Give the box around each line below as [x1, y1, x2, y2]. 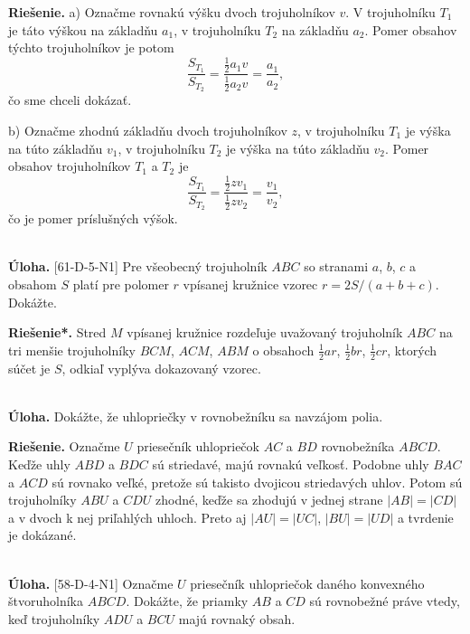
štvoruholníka [8, 591, 83, 610]
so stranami [304, 257, 369, 276]
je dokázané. [8, 525, 77, 544]
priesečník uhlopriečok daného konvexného [190, 573, 425, 592]
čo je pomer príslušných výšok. [8, 209, 178, 228]
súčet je [8, 358, 51, 377]
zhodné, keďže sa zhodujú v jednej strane [155, 490, 383, 509]
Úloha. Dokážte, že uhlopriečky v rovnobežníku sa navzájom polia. [8, 406, 383, 425]
